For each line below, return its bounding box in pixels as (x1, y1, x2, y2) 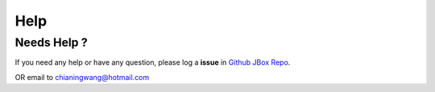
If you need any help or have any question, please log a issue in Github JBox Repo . (14, 58, 291, 67)
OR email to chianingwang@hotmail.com (14, 72, 150, 82)
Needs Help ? (14, 35, 88, 50)
